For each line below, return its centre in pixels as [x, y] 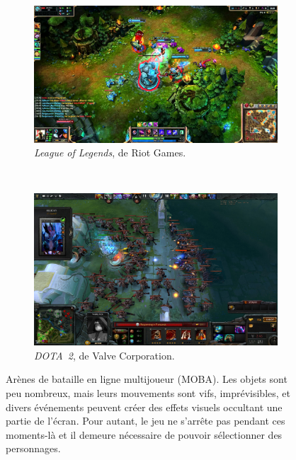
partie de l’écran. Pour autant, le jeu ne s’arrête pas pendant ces [146, 421]
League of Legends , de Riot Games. [110, 153]
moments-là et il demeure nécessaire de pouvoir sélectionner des [144, 434]
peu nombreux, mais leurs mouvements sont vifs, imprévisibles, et [148, 393]
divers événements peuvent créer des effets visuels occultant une [144, 407]
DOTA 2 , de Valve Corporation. [104, 355]
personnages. [33, 448]
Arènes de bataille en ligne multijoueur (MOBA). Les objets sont [147, 379]
